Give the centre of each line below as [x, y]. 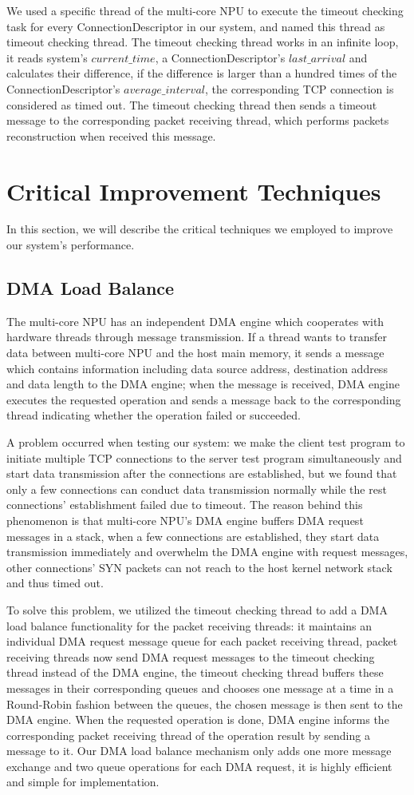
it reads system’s [47, 57]
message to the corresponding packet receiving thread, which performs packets [198, 120]
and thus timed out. [55, 583]
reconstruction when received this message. [111, 135]
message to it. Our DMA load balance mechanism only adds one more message [199, 751]
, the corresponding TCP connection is [299, 88]
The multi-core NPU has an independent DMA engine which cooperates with [195, 321]
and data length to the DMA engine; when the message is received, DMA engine [203, 384]
